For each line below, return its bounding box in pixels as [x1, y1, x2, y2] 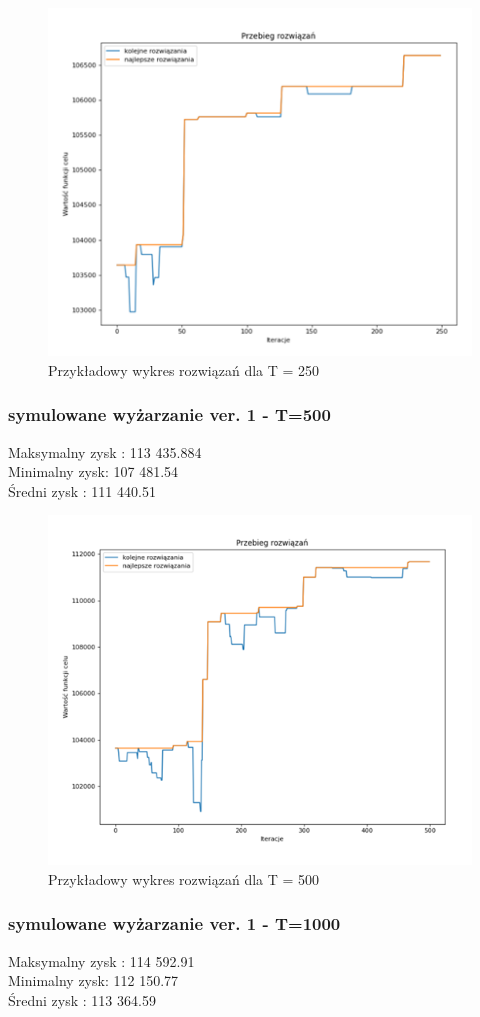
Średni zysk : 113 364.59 [8, 989, 156, 1010]
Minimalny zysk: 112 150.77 [8, 970, 179, 991]
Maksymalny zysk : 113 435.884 [8, 441, 202, 462]
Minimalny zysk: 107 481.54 [8, 461, 179, 482]
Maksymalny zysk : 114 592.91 [8, 950, 195, 971]
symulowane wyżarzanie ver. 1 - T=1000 [8, 911, 341, 936]
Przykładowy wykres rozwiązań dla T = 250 [48, 359, 320, 380]
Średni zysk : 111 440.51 [8, 480, 156, 501]
